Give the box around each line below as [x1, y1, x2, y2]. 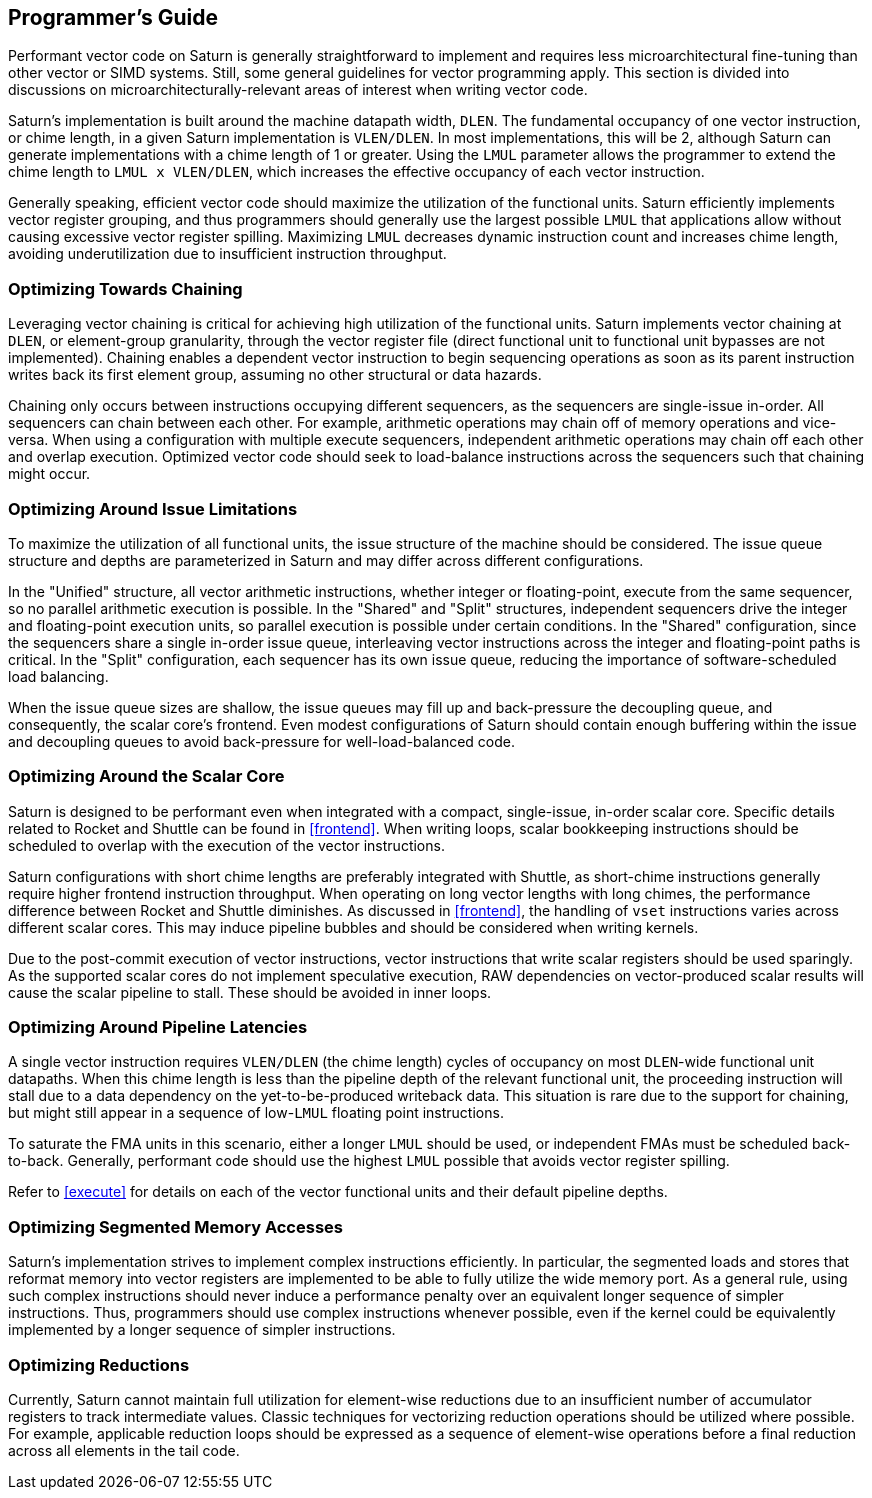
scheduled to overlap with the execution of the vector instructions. [8, 836, 445, 854]
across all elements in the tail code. [8, 1441, 240, 1459]
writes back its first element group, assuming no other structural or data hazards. [8, 366, 542, 384]
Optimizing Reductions [8, 1354, 190, 1375]
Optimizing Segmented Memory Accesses [8, 1216, 343, 1237]
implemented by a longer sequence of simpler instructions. [8, 1321, 396, 1339]
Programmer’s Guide [8, 5, 219, 30]
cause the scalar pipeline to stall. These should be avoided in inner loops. [8, 983, 492, 1001]
